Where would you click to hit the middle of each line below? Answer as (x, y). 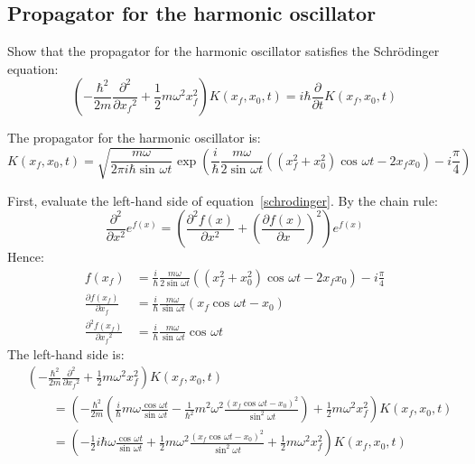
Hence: (26, 257)
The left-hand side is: (66, 353)
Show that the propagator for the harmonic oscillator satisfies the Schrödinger (224, 51)
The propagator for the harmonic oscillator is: (134, 138)
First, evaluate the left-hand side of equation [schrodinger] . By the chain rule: (223, 200)
